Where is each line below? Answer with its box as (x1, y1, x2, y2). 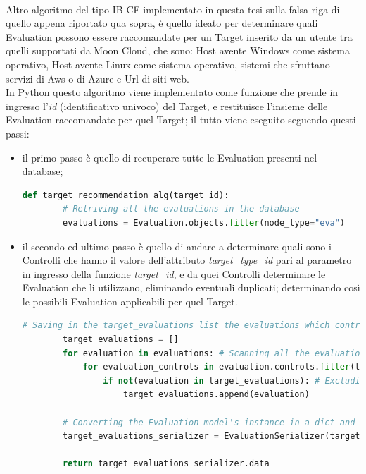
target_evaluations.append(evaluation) (122, 389, 310, 400)
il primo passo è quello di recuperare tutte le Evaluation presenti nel (22, 150, 317, 164)
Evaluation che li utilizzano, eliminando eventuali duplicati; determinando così (22, 280, 360, 295)
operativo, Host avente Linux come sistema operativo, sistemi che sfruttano (6, 56, 330, 71)
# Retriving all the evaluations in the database (63, 204, 300, 214)
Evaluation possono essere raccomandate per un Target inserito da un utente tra (6, 29, 353, 44)
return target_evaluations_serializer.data (63, 458, 270, 469)
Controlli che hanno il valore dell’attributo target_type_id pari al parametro (22, 253, 352, 267)
